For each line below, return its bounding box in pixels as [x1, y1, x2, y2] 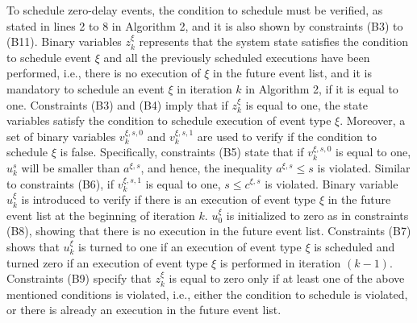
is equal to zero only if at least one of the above [169, 270, 405, 287]
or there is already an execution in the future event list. [6, 301, 281, 318]
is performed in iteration [219, 254, 341, 271]
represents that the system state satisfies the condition [139, 33, 409, 50]
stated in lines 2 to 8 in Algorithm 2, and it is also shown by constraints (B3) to [6, 17, 403, 34]
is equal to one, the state [245, 96, 368, 113]
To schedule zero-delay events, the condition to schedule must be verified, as [6, 2, 383, 18]
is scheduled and [314, 238, 395, 255]
